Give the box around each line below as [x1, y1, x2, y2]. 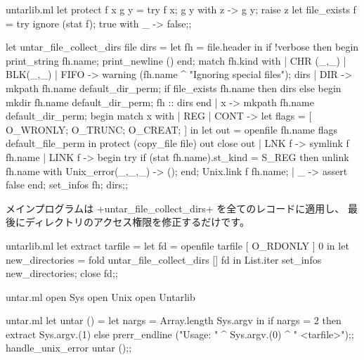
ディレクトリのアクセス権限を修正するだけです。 [25, 214, 249, 229]
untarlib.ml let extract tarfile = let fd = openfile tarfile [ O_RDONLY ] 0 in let [6, 238, 349, 252]
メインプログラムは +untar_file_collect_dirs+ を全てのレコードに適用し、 [6, 200, 345, 215]
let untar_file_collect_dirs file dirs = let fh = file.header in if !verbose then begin [6, 39, 359, 54]
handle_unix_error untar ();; [6, 340, 132, 355]
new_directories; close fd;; [6, 266, 118, 281]
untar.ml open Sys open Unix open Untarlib [6, 289, 195, 304]
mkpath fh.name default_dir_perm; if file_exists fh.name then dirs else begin [6, 80, 342, 95]
